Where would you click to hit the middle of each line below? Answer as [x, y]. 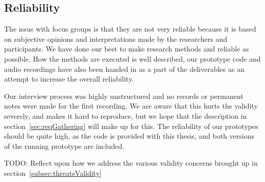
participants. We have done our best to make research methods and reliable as [127, 49]
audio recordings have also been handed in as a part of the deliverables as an [124, 69]
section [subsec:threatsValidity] [53, 173]
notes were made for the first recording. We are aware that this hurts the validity [131, 106]
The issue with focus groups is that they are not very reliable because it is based [130, 29]
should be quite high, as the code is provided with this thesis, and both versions [129, 136]
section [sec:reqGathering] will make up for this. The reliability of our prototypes [131, 126]
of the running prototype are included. [64, 146]
